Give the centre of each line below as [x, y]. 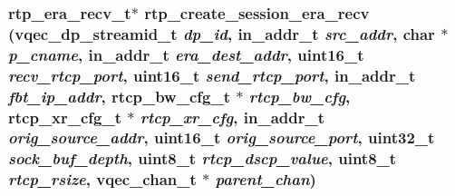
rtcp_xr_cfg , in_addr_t [232, 117]
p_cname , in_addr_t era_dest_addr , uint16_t [186, 54]
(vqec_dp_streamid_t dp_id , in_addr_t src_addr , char [222, 33]
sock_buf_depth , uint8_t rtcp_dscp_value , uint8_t [203, 158]
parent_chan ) [266, 179]
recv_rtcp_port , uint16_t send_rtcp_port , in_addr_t [212, 75]
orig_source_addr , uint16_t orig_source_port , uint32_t [222, 137]
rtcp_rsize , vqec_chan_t [102, 179]
